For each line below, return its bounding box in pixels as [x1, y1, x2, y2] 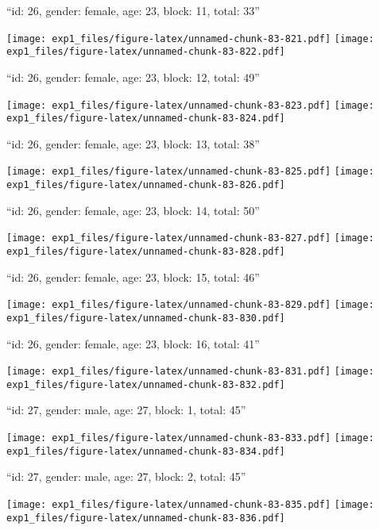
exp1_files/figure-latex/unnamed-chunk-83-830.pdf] [6, 312, 285, 324]
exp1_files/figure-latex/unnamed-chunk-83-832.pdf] [6, 378, 285, 390]
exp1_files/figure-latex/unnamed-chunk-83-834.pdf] [6, 445, 285, 457]
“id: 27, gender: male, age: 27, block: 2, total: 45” [6, 468, 246, 485]
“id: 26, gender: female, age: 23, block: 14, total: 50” [6, 202, 260, 218]
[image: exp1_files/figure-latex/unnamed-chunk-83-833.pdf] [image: [6, 432, 374, 444]
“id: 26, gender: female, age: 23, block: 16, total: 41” [6, 335, 260, 351]
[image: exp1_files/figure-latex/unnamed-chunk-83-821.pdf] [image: [6, 33, 374, 44]
